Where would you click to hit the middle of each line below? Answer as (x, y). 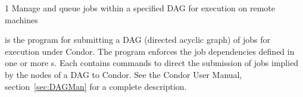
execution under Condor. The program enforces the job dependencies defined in (150, 51)
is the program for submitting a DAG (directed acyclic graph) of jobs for (138, 40)
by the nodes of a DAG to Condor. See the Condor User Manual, (124, 74)
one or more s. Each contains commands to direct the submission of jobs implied (152, 63)
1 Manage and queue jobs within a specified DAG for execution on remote (140, 8)
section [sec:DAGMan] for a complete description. (96, 86)
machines (21, 19)
